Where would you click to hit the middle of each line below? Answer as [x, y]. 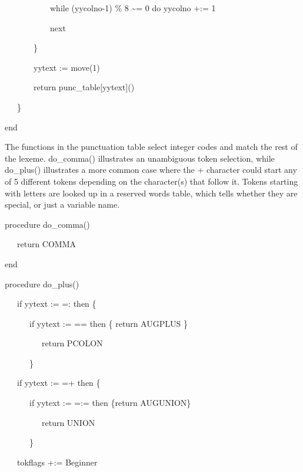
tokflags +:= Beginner [57, 462]
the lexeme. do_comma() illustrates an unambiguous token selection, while [140, 158]
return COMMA [46, 244]
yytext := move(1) [66, 67]
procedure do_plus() [42, 283]
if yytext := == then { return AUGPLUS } [108, 323]
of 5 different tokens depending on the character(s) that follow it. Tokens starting [151, 181]
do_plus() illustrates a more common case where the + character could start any [151, 170]
